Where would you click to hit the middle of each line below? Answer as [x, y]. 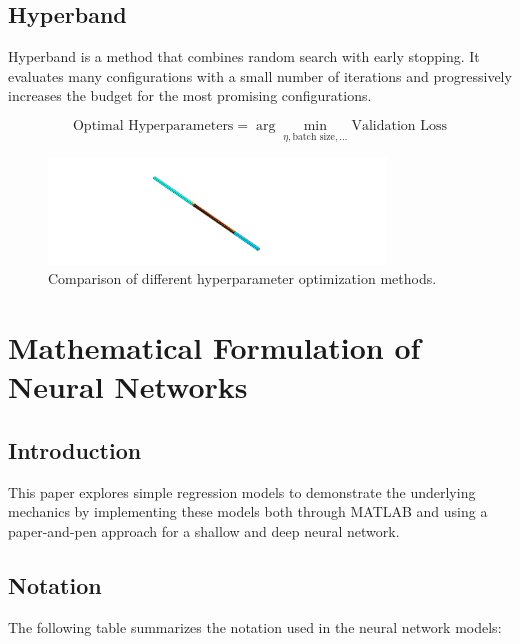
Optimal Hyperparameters [153, 125]
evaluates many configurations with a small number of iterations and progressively [260, 75]
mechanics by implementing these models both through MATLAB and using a [248, 511]
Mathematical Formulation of [214, 347]
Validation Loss [399, 125]
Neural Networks [128, 386]
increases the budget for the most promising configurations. [190, 95]
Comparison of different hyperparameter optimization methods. [242, 278]
